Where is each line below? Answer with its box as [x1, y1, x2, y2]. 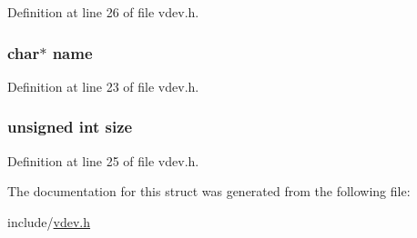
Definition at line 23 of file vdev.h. [7, 76, 199, 95]
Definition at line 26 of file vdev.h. [7, 3, 199, 21]
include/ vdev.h [7, 212, 91, 231]
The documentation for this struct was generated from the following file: [7, 182, 411, 201]
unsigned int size [7, 115, 133, 138]
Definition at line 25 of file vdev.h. [7, 151, 199, 170]
